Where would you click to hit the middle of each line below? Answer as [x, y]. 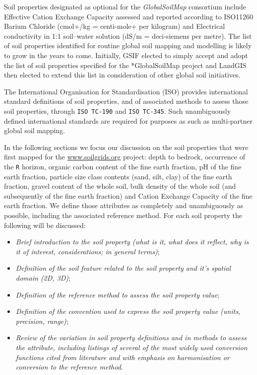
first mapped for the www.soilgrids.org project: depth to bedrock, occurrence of [125, 157]
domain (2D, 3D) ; [43, 277]
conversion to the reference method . [69, 367]
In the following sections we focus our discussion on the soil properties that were [126, 147]
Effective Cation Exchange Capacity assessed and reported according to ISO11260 [129, 16]
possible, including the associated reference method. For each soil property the [123, 215]
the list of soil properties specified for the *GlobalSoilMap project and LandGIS [125, 65]
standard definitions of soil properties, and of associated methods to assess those [126, 101]
